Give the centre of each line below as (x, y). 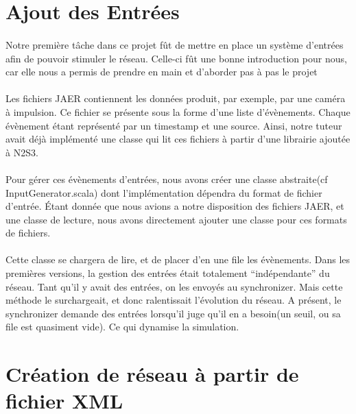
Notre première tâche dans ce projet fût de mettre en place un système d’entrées (175, 44)
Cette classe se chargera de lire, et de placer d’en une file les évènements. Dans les (178, 259)
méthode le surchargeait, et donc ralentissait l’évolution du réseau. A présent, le (174, 300)
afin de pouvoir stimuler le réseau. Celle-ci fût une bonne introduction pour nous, (176, 58)
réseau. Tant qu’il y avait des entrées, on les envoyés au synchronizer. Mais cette (174, 286)
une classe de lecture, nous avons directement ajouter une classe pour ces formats (176, 219)
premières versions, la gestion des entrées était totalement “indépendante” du (168, 273)
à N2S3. (22, 152)
